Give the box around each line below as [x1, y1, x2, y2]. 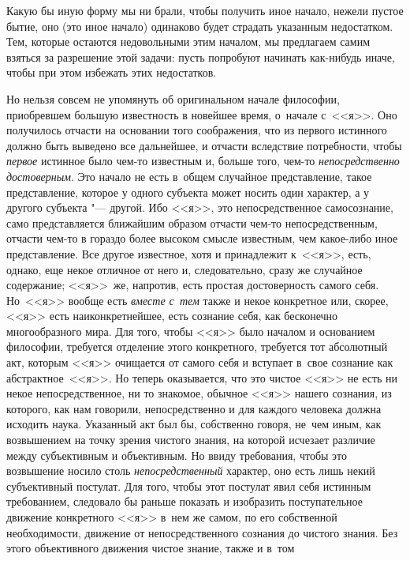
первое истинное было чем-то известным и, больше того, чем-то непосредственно [6, 152, 400, 169]
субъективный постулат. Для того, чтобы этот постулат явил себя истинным [6, 477, 371, 494]
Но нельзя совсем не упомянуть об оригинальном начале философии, [6, 90, 340, 107]
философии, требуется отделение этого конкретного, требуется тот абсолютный [6, 338, 388, 355]
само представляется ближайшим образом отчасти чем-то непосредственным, [6, 214, 378, 231]
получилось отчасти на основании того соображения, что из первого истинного [6, 122, 387, 138]
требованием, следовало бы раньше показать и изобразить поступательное [6, 493, 363, 510]
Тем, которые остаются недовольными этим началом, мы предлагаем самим [6, 33, 371, 50]
